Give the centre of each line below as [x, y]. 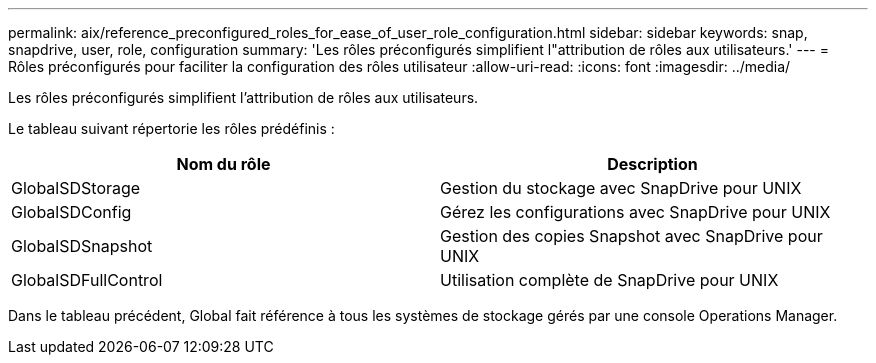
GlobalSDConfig [71, 212]
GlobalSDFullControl [87, 280]
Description [652, 164]
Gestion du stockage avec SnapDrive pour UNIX [621, 188]
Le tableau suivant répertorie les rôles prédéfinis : [171, 128]
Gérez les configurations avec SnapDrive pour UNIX [635, 212]
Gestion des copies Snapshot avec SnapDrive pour [631, 236]
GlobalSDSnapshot [82, 246]
